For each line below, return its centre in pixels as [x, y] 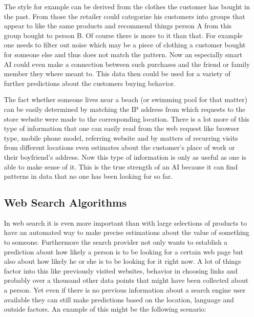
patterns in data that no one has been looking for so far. [88, 176]
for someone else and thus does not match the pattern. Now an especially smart [123, 54]
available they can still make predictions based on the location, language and [119, 299]
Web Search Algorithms [65, 202]
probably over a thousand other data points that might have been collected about [126, 280]
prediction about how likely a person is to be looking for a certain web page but [124, 251]
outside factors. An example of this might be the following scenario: [105, 309]
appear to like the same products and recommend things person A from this [118, 26]
